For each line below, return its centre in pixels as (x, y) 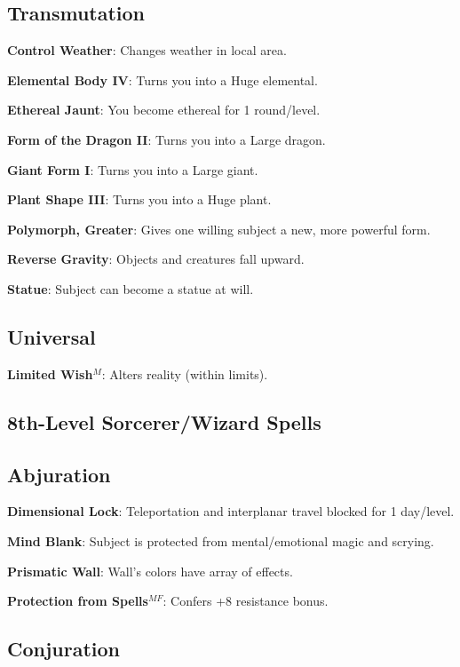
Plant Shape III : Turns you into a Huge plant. (139, 199)
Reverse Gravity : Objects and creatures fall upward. (156, 259)
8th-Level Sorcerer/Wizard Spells (164, 421)
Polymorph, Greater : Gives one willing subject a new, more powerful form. (219, 229)
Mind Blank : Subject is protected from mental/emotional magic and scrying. (221, 540)
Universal (52, 336)
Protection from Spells (78, 601)
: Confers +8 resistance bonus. (246, 601)
